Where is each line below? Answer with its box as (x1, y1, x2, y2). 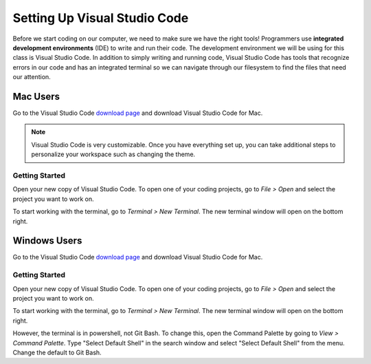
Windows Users (12, 235, 82, 247)
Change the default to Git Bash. (12, 348, 102, 356)
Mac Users (12, 90, 60, 103)
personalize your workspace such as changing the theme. (31, 150, 196, 158)
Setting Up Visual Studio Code (12, 10, 189, 25)
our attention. (12, 73, 51, 81)
